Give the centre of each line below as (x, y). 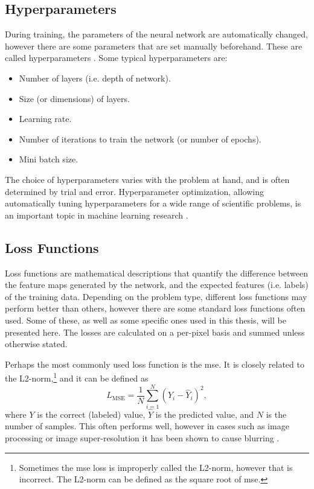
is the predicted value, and (205, 414)
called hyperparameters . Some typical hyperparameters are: (116, 58)
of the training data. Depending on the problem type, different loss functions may (156, 296)
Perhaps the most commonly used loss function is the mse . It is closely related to (155, 364)
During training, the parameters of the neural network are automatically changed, (156, 34)
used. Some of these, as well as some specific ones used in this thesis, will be (146, 320)
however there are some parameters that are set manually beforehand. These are (154, 46)
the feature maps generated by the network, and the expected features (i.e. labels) (157, 285)
